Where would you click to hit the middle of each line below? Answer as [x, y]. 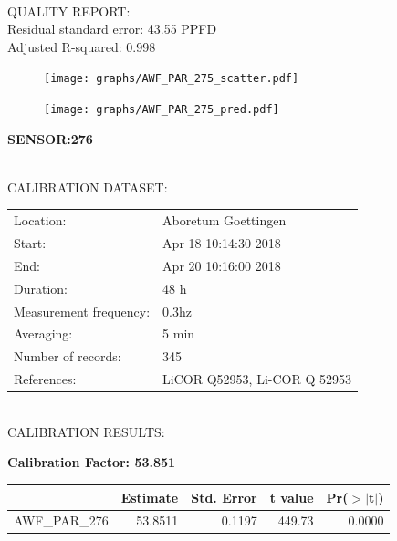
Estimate [150, 497]
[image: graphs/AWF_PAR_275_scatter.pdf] [172, 79]
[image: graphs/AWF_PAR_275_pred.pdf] [162, 110]
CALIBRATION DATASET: [88, 187]
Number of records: [68, 356]
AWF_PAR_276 [61, 520]
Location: [40, 220]
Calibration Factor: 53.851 [92, 462]
